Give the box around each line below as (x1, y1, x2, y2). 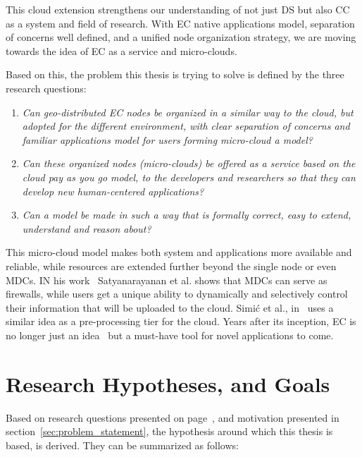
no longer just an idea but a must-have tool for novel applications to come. (6, 327, 334, 342)
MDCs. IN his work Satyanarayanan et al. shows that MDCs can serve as (6, 272, 327, 287)
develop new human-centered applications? (22, 183, 204, 198)
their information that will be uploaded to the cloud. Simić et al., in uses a (6, 300, 334, 315)
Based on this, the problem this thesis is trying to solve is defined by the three (6, 67, 344, 82)
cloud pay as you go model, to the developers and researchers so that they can (22, 169, 356, 184)
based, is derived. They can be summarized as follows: (6, 437, 239, 452)
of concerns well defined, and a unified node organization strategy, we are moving (6, 30, 356, 44)
